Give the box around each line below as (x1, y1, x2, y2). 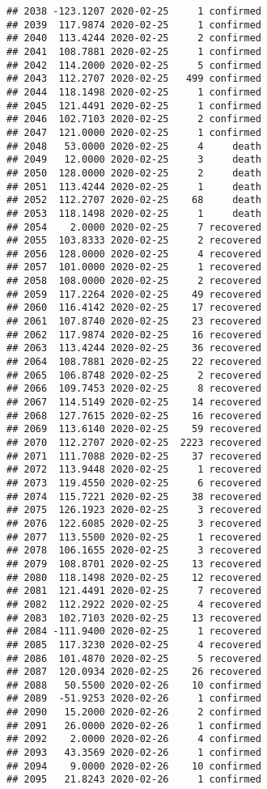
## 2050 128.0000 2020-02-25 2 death (6, 167, 261, 179)
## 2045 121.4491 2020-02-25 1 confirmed (6, 100, 261, 112)
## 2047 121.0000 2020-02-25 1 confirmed (6, 126, 261, 138)
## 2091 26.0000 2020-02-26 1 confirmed (6, 719, 261, 732)
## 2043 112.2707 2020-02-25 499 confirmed (6, 73, 261, 85)
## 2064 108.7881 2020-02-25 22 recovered (6, 356, 261, 368)
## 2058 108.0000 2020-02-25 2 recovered (6, 275, 261, 287)
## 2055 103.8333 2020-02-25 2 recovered (6, 235, 261, 247)
